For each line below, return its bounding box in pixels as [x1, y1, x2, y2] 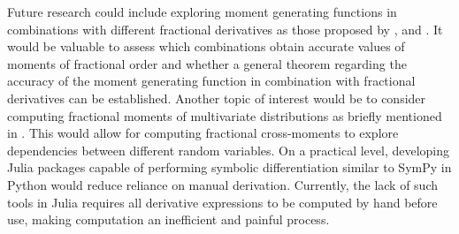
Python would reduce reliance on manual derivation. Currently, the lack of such [7, 175, 439, 193]
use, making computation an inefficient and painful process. [7, 210, 330, 229]
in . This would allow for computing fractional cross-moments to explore [7, 124, 399, 142]
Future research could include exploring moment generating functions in [7, 3, 397, 20]
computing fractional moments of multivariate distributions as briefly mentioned [7, 106, 442, 125]
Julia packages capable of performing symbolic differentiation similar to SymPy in [7, 158, 452, 177]
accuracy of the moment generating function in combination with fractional [7, 72, 416, 90]
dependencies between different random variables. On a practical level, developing [7, 140, 450, 159]
